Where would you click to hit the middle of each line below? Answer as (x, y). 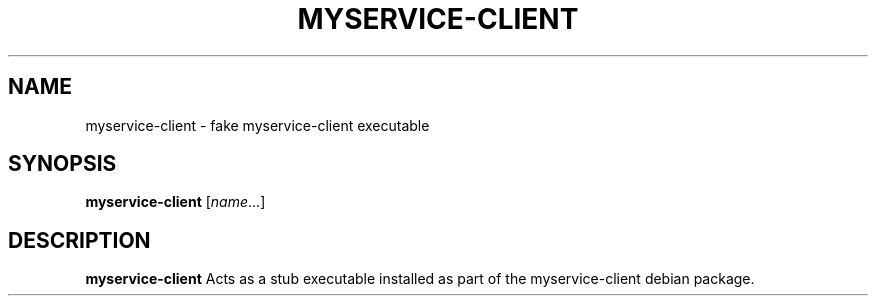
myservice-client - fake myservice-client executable (257, 125)
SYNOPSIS (62, 164)
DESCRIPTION (79, 240)
